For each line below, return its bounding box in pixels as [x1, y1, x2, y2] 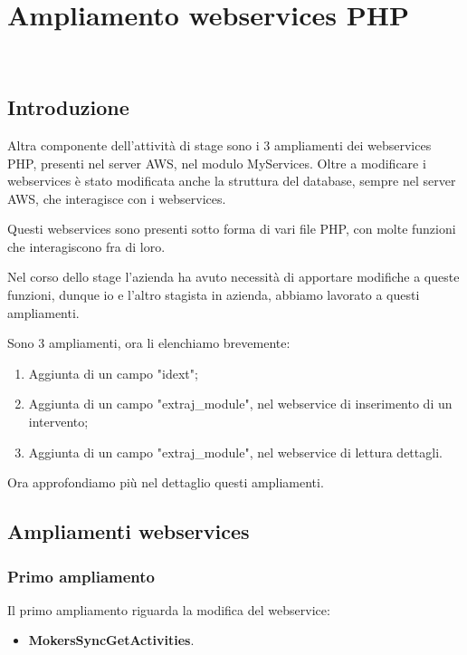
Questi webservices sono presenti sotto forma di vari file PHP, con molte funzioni [7, 219, 456, 238]
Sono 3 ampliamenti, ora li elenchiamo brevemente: [7, 333, 291, 352]
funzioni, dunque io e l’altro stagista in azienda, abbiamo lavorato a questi [7, 285, 420, 304]
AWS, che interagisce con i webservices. [7, 188, 226, 207]
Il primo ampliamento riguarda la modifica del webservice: [7, 600, 330, 619]
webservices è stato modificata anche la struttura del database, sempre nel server [7, 171, 456, 190]
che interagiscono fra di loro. [7, 236, 166, 255]
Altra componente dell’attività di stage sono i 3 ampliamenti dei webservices [7, 135, 432, 154]
